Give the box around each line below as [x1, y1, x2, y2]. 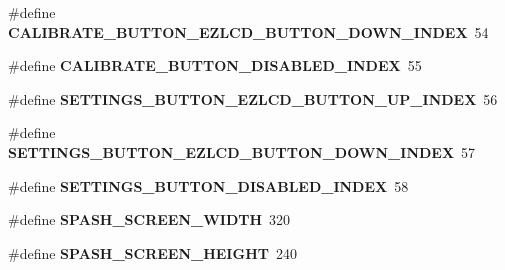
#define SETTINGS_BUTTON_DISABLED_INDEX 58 [8, 175, 409, 196]
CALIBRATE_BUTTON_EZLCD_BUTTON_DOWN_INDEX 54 [8, 21, 489, 42]
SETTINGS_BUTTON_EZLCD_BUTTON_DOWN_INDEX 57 [8, 141, 476, 162]
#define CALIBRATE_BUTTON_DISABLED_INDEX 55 [8, 55, 422, 76]
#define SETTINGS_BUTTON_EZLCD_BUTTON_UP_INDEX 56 [8, 88, 498, 109]
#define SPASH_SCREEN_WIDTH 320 [8, 209, 291, 230]
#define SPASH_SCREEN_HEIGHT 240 [8, 242, 297, 263]
